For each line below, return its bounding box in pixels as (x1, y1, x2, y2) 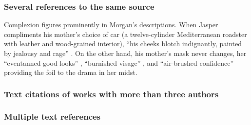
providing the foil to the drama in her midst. (4, 67, 137, 77)
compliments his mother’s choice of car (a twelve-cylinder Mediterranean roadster (4, 29, 247, 39)
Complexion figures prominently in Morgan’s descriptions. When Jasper (4, 19, 218, 30)
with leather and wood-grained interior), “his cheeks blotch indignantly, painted (4, 38, 242, 49)
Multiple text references (4, 110, 101, 122)
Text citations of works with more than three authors (4, 88, 219, 100)
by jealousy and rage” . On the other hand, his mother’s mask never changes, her (4, 48, 247, 58)
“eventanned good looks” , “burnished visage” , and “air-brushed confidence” (4, 57, 234, 68)
